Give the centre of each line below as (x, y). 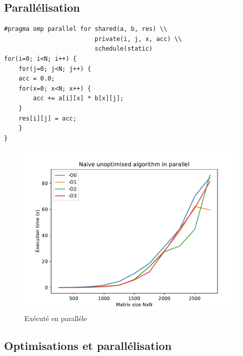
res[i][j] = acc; (48, 118)
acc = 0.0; (37, 79)
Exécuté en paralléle (56, 318)
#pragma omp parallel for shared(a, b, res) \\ (86, 29)
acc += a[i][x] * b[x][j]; (78, 98)
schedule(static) (124, 49)
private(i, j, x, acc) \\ (138, 39)
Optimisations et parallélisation (88, 345)
